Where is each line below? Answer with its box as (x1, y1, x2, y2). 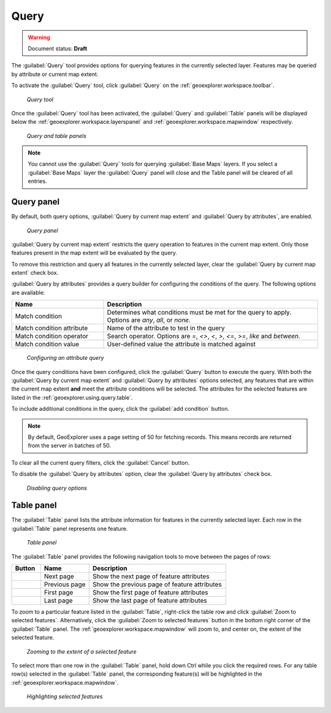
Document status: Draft (28, 45, 88, 52)
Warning (28, 34, 50, 41)
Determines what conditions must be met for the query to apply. (107, 308, 292, 317)
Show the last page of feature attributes (92, 597, 208, 605)
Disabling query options (26, 484, 87, 492)
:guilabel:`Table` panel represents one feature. (11, 525, 128, 532)
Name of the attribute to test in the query (107, 324, 225, 332)
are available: (11, 289, 45, 296)
